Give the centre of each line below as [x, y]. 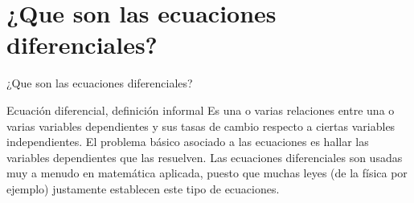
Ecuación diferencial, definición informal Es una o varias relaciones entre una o [201, 110]
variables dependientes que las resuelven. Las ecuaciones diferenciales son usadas [205, 157]
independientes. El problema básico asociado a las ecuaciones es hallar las [188, 142]
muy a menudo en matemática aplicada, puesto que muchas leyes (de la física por [207, 173]
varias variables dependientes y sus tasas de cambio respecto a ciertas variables [201, 126]
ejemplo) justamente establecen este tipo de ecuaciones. [143, 188]
